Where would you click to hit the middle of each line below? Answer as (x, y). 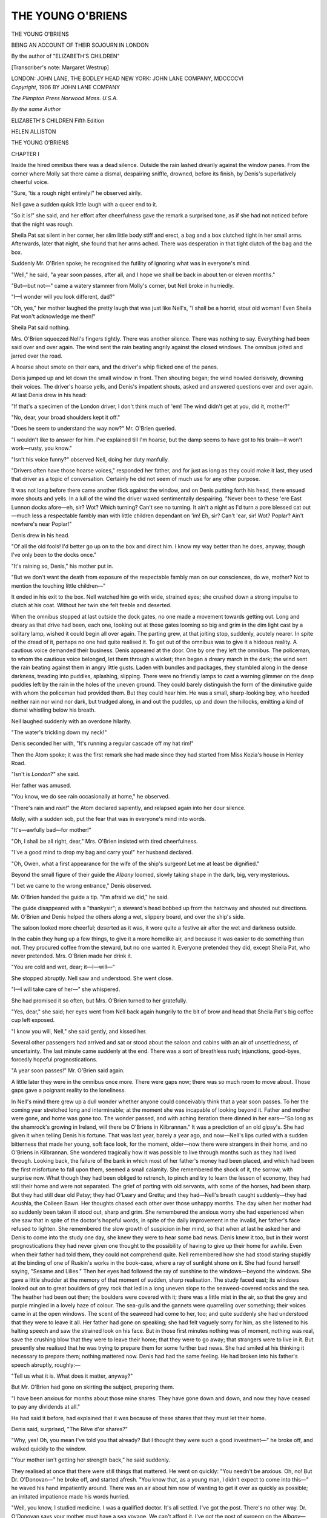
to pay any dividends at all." (46, 1407)
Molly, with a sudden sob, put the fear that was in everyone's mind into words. (109, 819)
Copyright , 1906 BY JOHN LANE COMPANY (66, 87)
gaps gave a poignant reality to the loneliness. (69, 1091)
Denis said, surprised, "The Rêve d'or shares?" (70, 1429)
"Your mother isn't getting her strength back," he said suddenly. (91, 1460)
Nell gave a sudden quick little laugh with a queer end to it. (84, 204)
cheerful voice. (30, 182)
